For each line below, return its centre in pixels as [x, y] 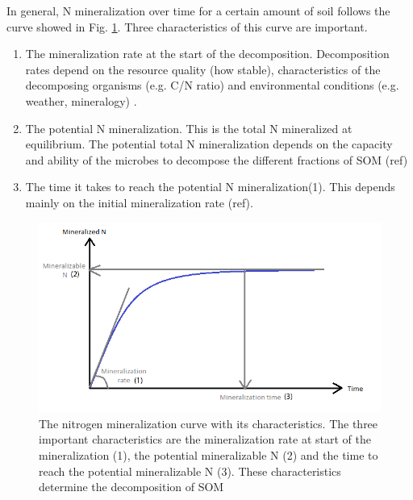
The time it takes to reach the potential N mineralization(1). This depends [210, 187]
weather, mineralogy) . [81, 100]
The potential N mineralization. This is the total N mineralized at [189, 128]
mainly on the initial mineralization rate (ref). [139, 202]
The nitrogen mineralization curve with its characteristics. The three [209, 423]
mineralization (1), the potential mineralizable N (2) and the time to [209, 455]
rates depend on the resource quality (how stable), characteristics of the [203, 69]
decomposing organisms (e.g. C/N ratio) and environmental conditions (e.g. [212, 85]
